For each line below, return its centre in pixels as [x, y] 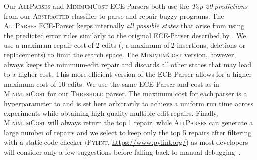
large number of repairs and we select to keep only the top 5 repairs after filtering [128, 132]
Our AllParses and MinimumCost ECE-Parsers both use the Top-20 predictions [126, 6]
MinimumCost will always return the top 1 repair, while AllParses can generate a [128, 123]
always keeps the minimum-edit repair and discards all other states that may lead [128, 64]
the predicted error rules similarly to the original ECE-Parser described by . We [125, 35]
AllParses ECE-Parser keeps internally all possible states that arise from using [124, 26]
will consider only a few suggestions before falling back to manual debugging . [122, 151]
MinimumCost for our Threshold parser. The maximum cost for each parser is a [126, 93]
